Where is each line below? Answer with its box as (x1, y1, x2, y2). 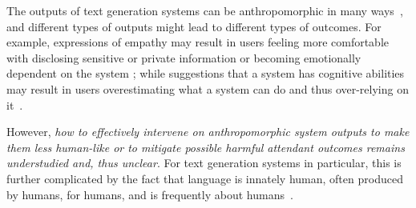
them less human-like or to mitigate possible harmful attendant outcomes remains (6, 138, 405, 155)
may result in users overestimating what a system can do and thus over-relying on (6, 80, 409, 97)
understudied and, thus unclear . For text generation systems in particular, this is (6, 154, 402, 171)
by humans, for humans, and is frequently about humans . (6, 186, 293, 202)
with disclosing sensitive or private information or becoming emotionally (6, 49, 361, 66)
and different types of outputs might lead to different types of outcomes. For (6, 18, 382, 34)
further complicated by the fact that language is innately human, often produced (6, 170, 403, 186)
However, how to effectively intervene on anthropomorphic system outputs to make (6, 123, 410, 140)
